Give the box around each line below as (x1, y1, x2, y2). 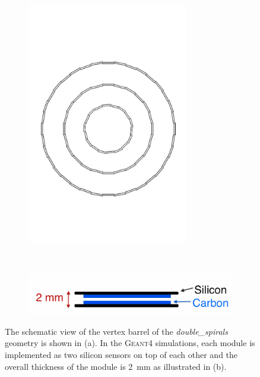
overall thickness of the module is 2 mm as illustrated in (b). (5, 360, 227, 372)
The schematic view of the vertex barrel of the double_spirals (5, 325, 228, 337)
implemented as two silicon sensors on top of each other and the (5, 348, 238, 361)
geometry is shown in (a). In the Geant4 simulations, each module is (5, 337, 255, 349)
